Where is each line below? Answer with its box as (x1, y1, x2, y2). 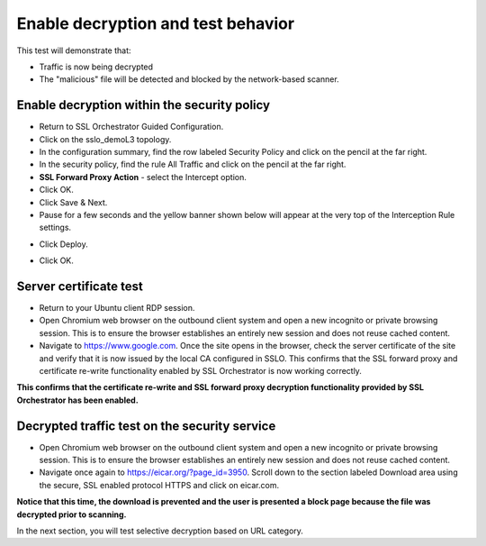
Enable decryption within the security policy (16, 97, 270, 113)
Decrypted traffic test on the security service (16, 418, 276, 433)
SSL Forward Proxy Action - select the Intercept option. (39, 171, 247, 182)
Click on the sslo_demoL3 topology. (39, 133, 172, 144)
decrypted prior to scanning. (16, 509, 127, 520)
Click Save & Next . (39, 196, 108, 207)
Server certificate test (16, 278, 143, 294)
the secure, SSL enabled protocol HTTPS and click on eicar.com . (39, 479, 279, 490)
